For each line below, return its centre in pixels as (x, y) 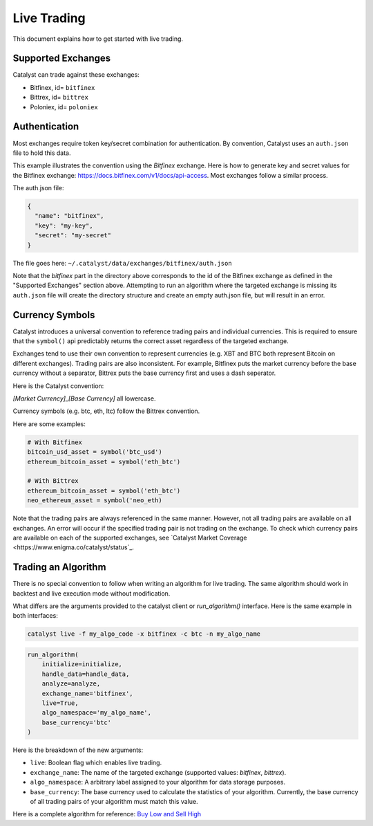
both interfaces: (35, 616)
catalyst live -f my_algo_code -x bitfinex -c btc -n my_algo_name (144, 634)
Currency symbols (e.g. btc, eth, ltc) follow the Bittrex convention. (106, 411)
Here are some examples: (49, 424)
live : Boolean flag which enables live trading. (96, 763)
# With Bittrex (53, 481)
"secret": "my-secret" (73, 236)
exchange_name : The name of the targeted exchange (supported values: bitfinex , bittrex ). (158, 772)
